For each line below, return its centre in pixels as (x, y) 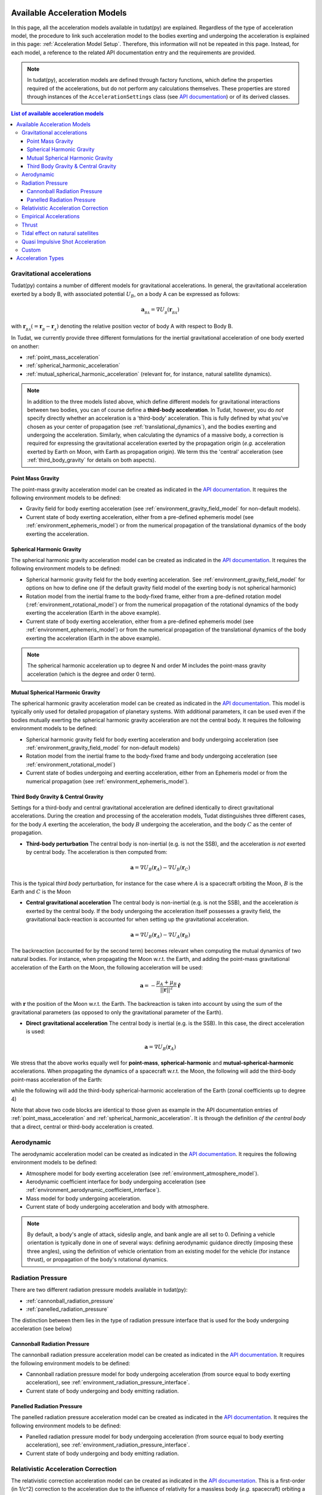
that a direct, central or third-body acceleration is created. (82, 1127)
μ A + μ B (166, 983)
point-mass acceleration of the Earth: (57, 1079)
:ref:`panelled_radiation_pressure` (67, 1309)
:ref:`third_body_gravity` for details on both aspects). (92, 460)
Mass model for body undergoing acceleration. (83, 1198)
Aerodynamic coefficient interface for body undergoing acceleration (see (116, 1182)
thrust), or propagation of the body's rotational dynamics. (97, 1259)
